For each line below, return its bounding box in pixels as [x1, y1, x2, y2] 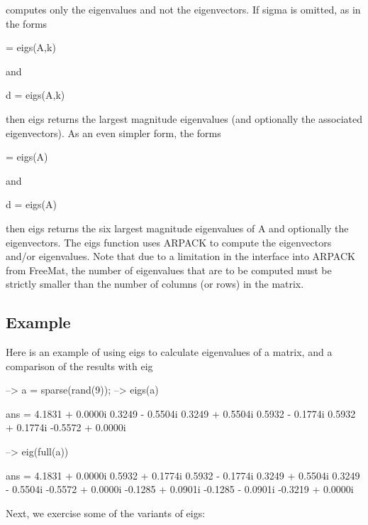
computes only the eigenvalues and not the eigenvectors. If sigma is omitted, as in [6, 2, 361, 16]
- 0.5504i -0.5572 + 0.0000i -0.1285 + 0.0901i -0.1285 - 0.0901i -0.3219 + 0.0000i [6, 482, 354, 497]
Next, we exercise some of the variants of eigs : [6, 505, 206, 520]
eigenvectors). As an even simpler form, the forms [6, 125, 221, 140]
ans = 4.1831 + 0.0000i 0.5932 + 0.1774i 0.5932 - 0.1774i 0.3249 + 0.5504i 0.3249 [6, 467, 360, 482]
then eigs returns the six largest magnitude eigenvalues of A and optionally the [6, 220, 349, 235]
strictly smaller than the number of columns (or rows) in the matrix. [6, 276, 304, 291]
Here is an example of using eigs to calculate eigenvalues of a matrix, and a [6, 345, 333, 359]
